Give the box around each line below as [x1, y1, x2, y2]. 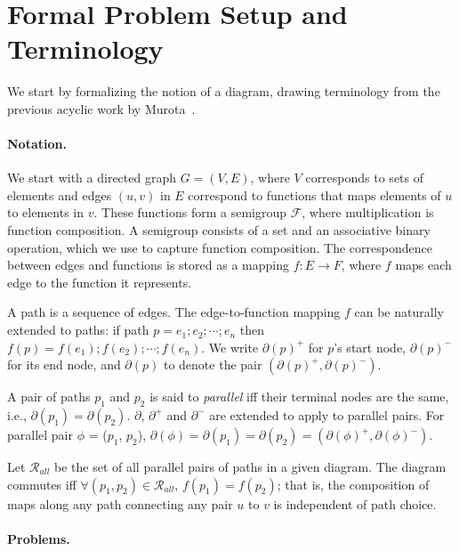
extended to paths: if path [7, 320, 149, 339]
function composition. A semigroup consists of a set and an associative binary [7, 221, 431, 239]
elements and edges [7, 185, 112, 204]
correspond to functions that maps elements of [188, 185, 441, 204]
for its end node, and [7, 355, 121, 374]
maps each [395, 255, 452, 274]
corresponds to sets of [305, 168, 424, 187]
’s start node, [334, 337, 406, 356]
